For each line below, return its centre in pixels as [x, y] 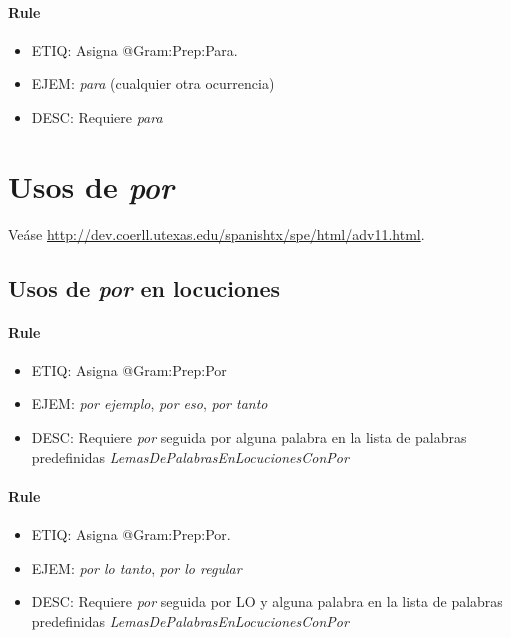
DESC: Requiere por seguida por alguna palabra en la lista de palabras [249, 437]
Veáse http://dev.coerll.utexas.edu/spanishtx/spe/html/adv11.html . [216, 233]
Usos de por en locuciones [144, 287]
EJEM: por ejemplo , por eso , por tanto [149, 403]
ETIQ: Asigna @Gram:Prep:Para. [134, 49]
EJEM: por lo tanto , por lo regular [136, 567]
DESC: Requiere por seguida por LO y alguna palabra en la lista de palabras [267, 601]
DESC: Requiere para [97, 116]
